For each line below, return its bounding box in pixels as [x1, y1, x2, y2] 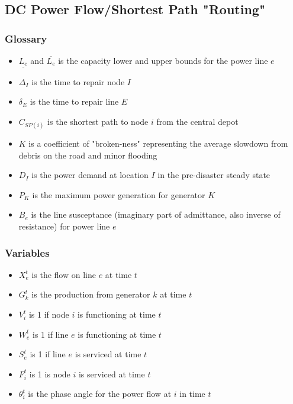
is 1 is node [29, 367, 70, 380]
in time [179, 387, 205, 400]
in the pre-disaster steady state [157, 169, 271, 181]
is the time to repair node [31, 75, 125, 88]
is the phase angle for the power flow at [28, 387, 172, 400]
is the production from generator [31, 288, 150, 300]
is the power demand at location [31, 169, 149, 181]
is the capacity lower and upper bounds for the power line [58, 54, 268, 66]
